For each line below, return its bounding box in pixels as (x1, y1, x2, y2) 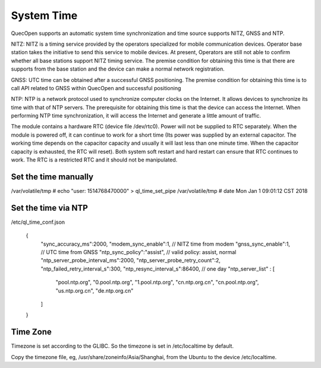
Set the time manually (11, 172, 94, 182)
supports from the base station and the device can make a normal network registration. (11, 65, 225, 72)
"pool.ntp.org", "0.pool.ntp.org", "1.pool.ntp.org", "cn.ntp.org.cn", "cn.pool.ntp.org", (55, 279, 259, 286)
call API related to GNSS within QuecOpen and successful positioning (11, 84, 181, 91)
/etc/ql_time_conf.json (11, 218, 65, 226)
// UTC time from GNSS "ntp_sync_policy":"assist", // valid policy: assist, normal (40, 249, 237, 255)
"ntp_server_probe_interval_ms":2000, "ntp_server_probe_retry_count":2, (40, 257, 221, 264)
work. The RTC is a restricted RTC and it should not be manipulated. (11, 156, 178, 163)
